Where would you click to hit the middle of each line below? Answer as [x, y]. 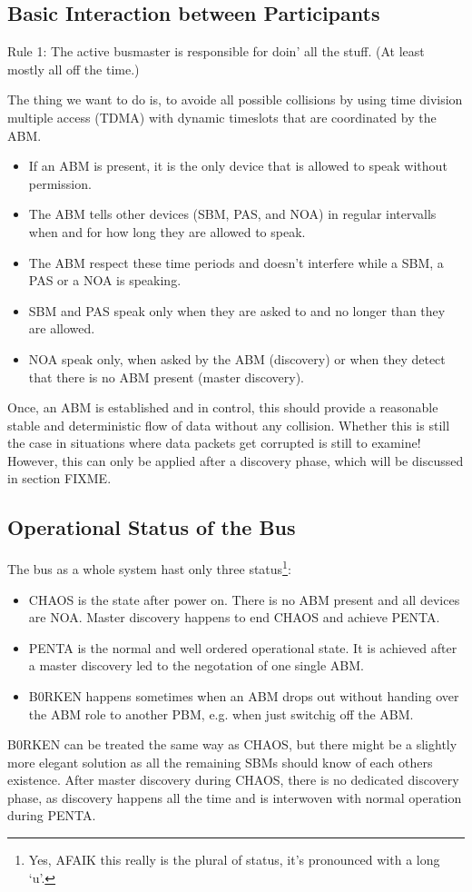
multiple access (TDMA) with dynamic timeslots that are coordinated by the [222, 117]
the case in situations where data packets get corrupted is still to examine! [214, 443]
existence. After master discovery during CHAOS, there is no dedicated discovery [233, 780]
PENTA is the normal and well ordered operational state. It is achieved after [243, 647]
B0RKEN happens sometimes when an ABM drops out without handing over [244, 695]
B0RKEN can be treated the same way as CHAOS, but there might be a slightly [232, 744]
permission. [60, 183]
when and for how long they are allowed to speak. [167, 231]
